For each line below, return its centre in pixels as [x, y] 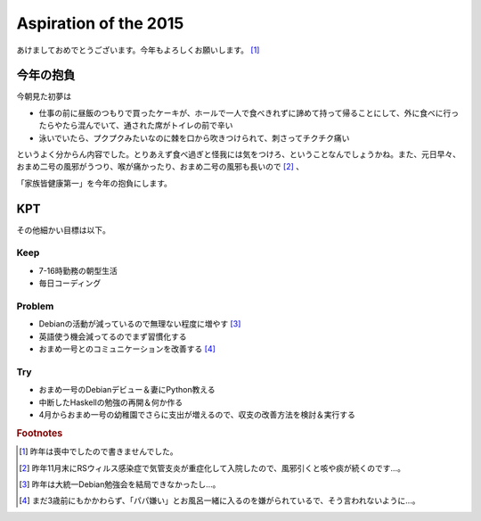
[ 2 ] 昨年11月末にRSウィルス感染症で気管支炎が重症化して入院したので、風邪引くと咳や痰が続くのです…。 [212, 467]
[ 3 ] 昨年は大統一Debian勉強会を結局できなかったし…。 [120, 484]
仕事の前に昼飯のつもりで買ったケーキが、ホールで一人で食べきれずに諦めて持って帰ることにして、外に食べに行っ [249, 112]
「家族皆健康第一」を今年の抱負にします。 [94, 183]
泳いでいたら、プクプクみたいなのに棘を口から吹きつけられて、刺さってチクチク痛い [194, 137]
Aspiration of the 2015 [100, 23]
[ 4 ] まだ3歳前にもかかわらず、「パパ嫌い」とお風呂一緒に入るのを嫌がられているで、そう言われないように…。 [220, 500]
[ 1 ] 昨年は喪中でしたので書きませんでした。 [98, 451]
